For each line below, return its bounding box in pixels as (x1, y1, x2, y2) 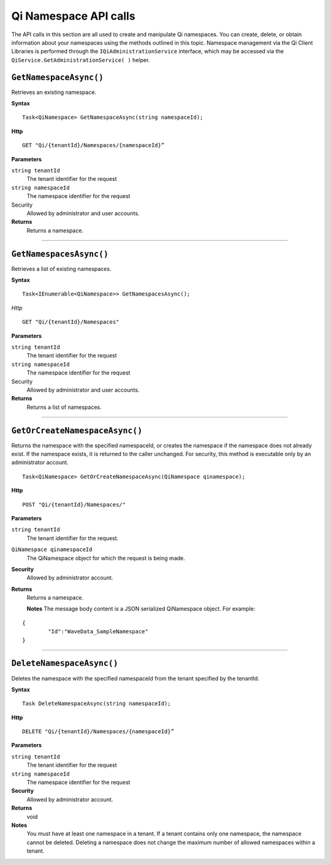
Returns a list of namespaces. (26, 403, 102, 411)
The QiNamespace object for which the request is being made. (26, 554, 185, 562)
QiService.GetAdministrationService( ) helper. (11, 56, 150, 64)
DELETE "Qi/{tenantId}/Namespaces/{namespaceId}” (22, 728, 175, 735)
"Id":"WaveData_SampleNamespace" (48, 628, 148, 635)
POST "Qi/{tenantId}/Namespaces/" (22, 501, 126, 508)
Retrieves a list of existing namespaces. (11, 265, 112, 272)
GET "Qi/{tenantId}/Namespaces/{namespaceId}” (22, 142, 165, 149)
